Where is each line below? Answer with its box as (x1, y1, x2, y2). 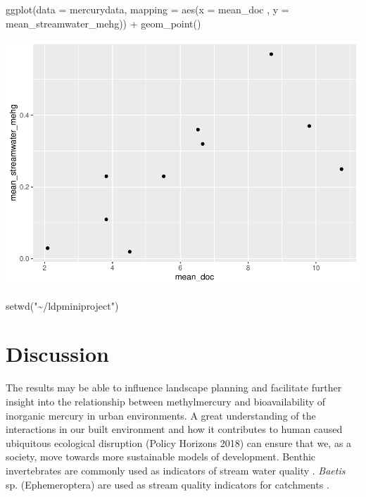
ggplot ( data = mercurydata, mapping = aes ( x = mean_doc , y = (6, 2, 289, 16)
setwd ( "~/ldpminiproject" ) (6, 298, 119, 313)
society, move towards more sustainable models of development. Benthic (6, 449, 316, 464)
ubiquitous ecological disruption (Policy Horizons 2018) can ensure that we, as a (6, 435, 352, 450)
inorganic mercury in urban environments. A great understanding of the (6, 408, 316, 422)
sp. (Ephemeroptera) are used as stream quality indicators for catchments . (6, 477, 329, 491)
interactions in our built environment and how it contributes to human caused (6, 422, 343, 436)
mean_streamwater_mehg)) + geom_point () (6, 15, 201, 30)
